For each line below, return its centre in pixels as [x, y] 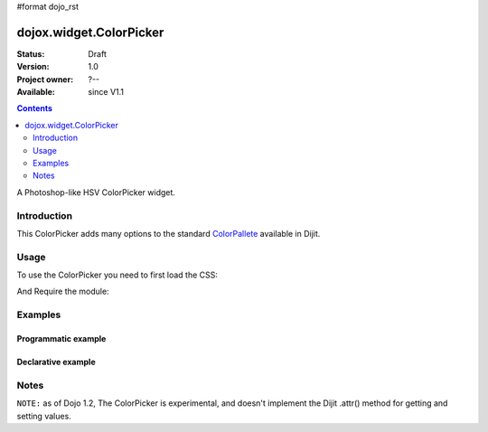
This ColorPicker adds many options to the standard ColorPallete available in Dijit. [169, 233]
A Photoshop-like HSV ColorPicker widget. [96, 192]
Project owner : [45, 79]
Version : [33, 67]
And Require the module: [63, 291]
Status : [31, 53]
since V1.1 [106, 92]
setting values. [44, 416]
